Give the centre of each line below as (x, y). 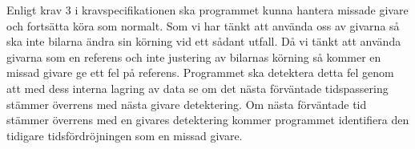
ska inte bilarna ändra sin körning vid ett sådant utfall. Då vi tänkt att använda (204, 41)
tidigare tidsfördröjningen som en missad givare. (125, 135)
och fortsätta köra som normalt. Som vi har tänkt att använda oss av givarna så (203, 25)
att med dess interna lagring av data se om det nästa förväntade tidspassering (197, 88)
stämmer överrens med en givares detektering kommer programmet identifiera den (208, 120)
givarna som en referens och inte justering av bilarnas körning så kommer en (194, 56)
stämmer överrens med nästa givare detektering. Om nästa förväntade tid (187, 104)
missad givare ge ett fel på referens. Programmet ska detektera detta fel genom (200, 72)
